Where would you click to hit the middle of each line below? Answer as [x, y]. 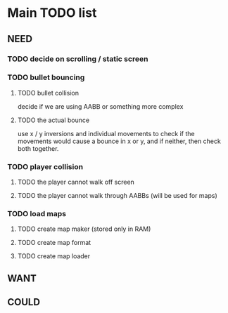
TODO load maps [37, 214]
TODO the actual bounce [53, 120]
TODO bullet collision [48, 93]
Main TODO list [52, 13]
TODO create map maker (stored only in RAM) [84, 229]
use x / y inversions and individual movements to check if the [106, 133]
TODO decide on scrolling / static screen [78, 59]
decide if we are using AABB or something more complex [100, 106]
